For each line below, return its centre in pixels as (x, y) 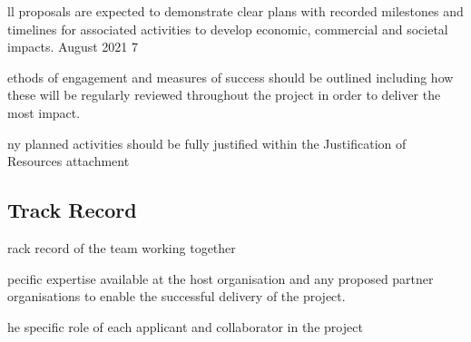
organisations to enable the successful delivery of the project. (177, 296)
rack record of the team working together (122, 247)
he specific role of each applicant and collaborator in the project (185, 326)
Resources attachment (69, 161)
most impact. (44, 112)
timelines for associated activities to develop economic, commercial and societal (228, 29)
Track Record (72, 210)
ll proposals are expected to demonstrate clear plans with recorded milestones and (235, 11)
